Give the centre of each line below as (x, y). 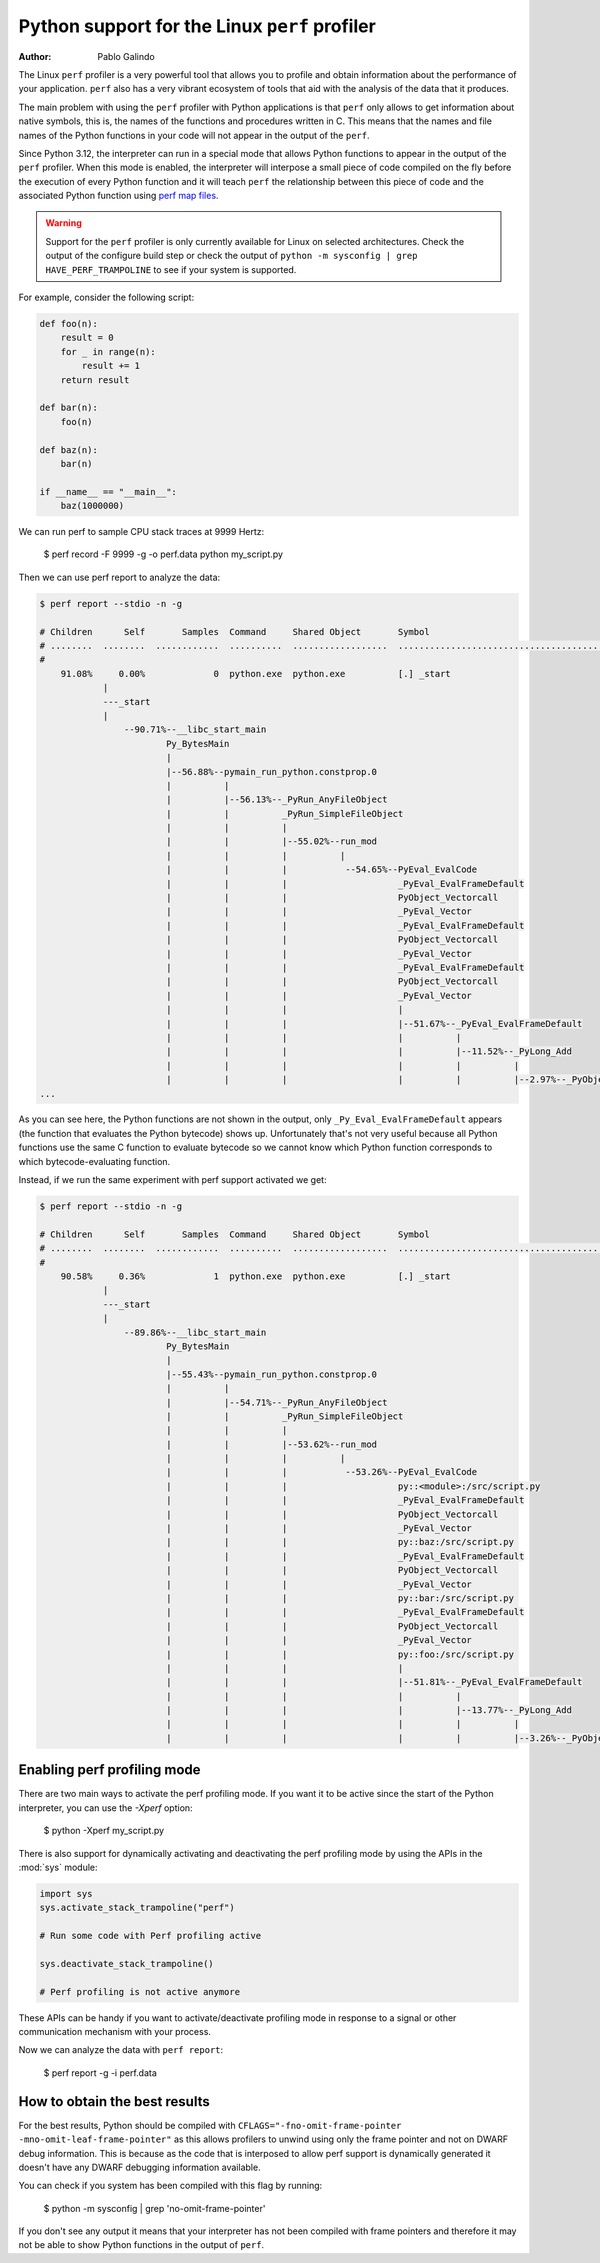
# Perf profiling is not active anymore (139, 1991)
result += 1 (110, 366)
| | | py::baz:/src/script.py (340, 1542)
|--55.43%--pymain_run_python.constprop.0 (271, 1374)
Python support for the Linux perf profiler (197, 26)
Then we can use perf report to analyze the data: (119, 577)
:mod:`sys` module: (58, 1867)
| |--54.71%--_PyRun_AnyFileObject (276, 1402)
